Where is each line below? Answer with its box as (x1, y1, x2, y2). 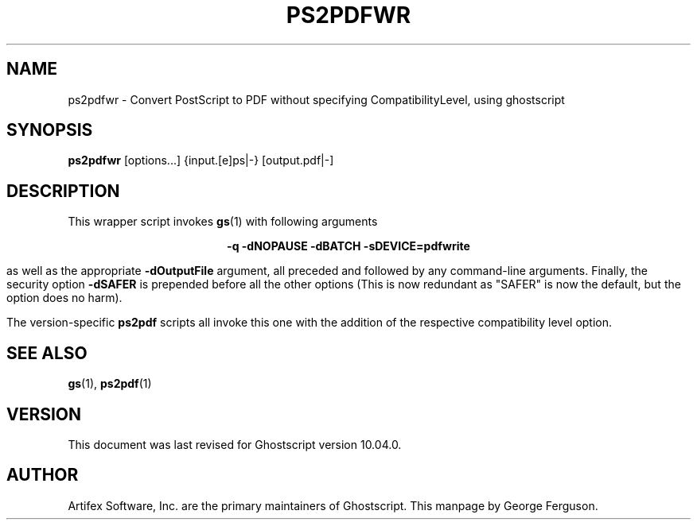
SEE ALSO (6, 342, 88, 363)
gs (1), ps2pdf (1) (68, 377, 152, 391)
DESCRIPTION (6, 180, 120, 201)
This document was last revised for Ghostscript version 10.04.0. (68, 437, 402, 451)
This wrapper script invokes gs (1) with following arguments (68, 215, 378, 229)
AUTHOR (6, 465, 79, 485)
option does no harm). (6, 291, 123, 305)
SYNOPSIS (6, 120, 93, 141)
